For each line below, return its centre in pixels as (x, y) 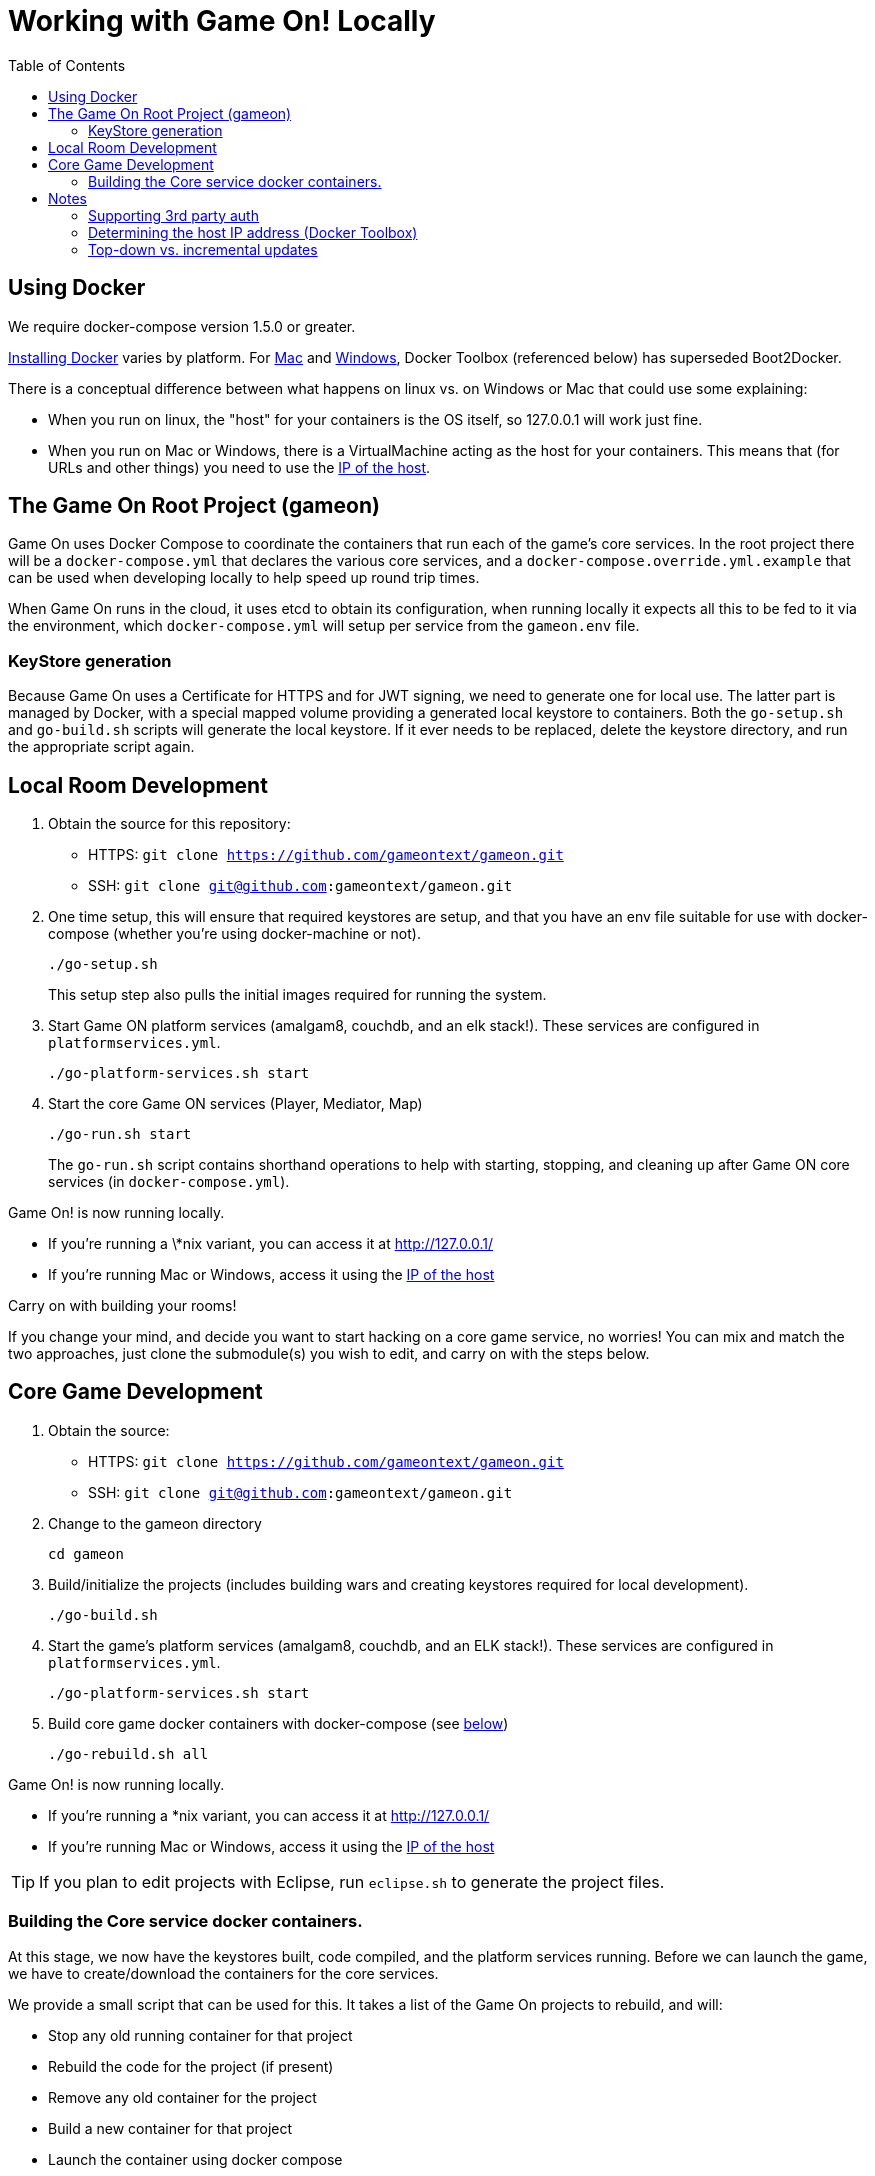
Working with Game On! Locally (222, 21)
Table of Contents (67, 65)
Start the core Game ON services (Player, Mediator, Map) (235, 1104)
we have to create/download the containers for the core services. (223, 1973)
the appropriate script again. (101, 747)
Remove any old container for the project (182, 2097)
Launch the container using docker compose (195, 2159)
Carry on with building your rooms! (122, 1306)
